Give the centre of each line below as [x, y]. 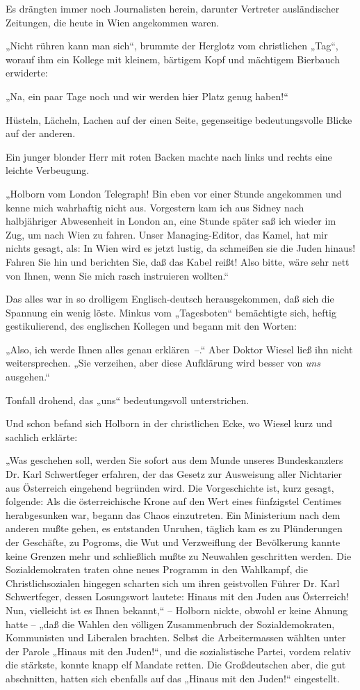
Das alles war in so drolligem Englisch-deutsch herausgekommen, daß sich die [170, 299]
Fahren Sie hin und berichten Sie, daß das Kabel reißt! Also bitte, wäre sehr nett [178, 261]
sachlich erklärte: [42, 436]
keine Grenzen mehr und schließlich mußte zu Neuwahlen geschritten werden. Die [179, 555]
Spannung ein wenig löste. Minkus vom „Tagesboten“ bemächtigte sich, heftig [171, 312]
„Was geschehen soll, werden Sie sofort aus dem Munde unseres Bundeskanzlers [174, 460]
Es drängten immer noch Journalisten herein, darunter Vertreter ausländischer [173, 8]
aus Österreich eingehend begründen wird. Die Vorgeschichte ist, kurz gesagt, [170, 487]
